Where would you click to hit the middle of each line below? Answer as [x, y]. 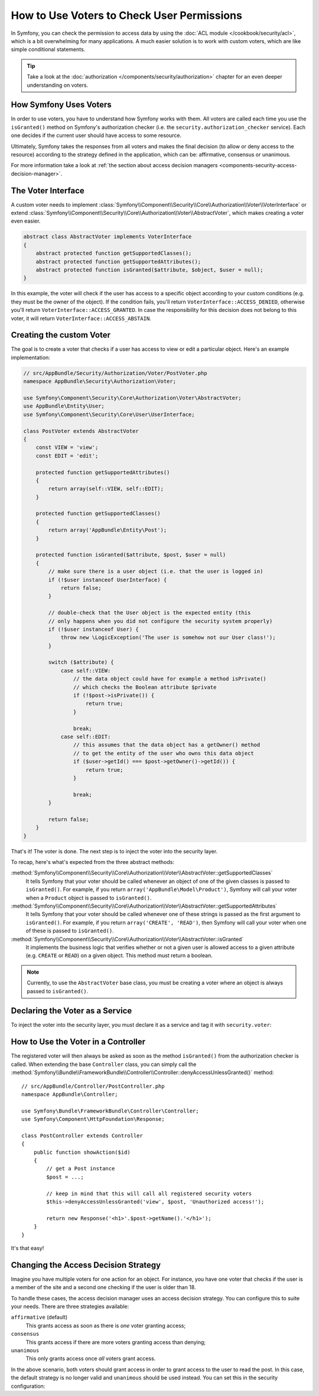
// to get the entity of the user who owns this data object [163, 753]
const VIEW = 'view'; [67, 448]
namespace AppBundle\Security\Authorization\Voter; [100, 381]
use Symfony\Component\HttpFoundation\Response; [93, 1119]
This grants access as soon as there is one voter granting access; [106, 1325]
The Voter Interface [48, 190]
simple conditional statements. [48, 50]
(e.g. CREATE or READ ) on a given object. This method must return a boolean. [119, 955]
